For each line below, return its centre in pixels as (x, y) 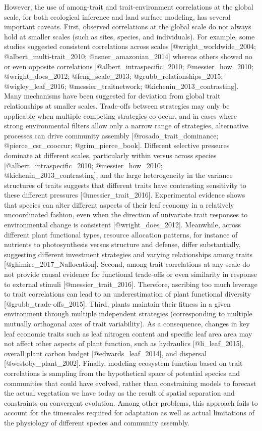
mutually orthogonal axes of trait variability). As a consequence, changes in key (127, 323)
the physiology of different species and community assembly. (97, 422)
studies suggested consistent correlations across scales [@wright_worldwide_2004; (130, 46)
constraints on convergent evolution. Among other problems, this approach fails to (131, 402)
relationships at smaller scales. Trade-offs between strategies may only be (117, 105)
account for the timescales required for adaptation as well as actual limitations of (129, 413)
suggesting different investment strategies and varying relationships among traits (128, 254)
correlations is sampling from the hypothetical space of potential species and (122, 373)
